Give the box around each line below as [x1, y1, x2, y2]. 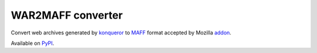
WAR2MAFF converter [11, 9, 123, 22]
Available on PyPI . [11, 40, 55, 47]
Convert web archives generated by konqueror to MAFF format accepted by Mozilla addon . [11, 29, 232, 36]
